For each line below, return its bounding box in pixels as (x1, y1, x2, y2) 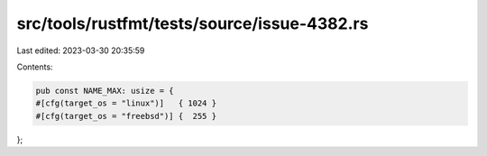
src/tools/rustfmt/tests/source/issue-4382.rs (16, 14, 369, 33)
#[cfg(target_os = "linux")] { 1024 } (35, 98, 216, 108)
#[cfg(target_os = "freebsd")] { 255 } (35, 111, 216, 121)
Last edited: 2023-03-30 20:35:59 (16, 45, 145, 56)
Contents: (16, 61, 53, 72)
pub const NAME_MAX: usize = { (35, 86, 175, 96)
